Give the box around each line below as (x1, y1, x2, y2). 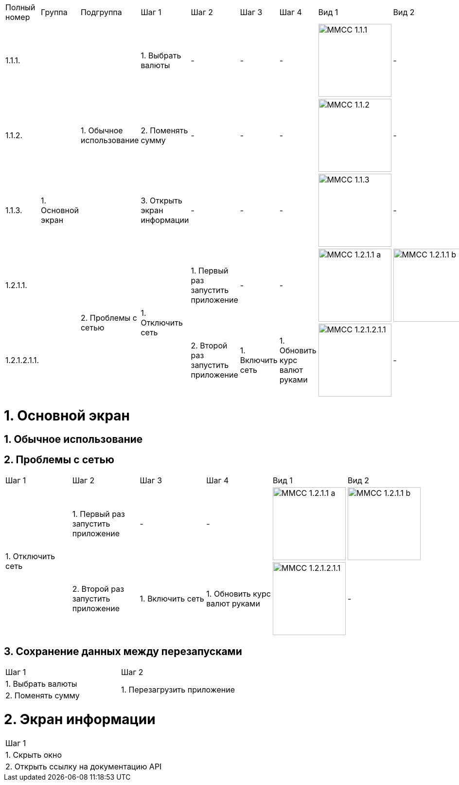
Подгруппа (80, 7, 122, 17)
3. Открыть (141, 196, 182, 205)
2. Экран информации (4, 711, 156, 728)
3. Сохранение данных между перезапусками (4, 645, 242, 657)
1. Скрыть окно (5, 749, 62, 760)
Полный (5, 2, 35, 12)
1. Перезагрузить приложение (121, 685, 235, 695)
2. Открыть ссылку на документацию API (5, 761, 162, 771)
